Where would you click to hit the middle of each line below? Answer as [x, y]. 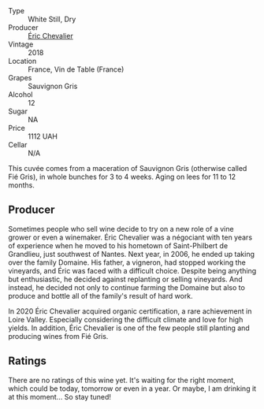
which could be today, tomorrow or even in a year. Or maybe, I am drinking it [132, 389]
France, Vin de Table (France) [76, 69]
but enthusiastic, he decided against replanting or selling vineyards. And [125, 279]
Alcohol [20, 95]
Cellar [18, 145]
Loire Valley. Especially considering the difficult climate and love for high [126, 319]
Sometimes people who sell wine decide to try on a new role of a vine [121, 229]
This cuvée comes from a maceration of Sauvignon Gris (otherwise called [128, 168]
